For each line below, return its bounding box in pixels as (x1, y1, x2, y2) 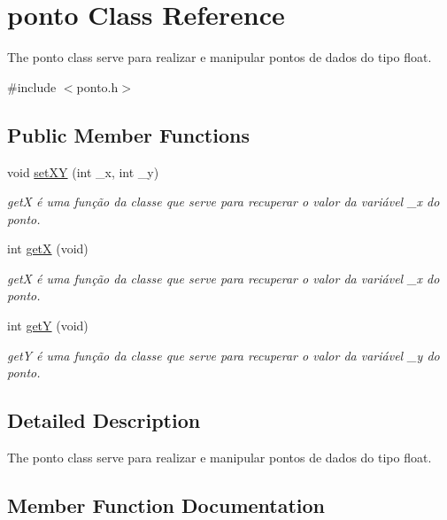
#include (7, 77, 57, 96)
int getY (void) (7, 316, 89, 335)
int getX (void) (7, 239, 89, 258)
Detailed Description (7, 407, 201, 434)
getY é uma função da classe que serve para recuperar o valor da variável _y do (7, 345, 440, 364)
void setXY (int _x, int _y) (7, 162, 159, 181)
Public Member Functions (7, 120, 250, 148)
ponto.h (76, 77, 119, 96)
